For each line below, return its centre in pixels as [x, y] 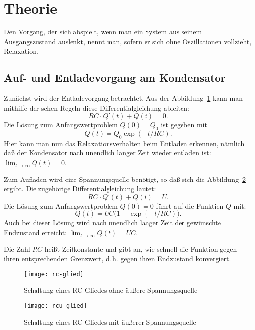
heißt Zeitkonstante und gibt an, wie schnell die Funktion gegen [141, 249]
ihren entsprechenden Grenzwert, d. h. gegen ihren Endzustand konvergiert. [118, 258]
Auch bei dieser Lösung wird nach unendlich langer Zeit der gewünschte [113, 223]
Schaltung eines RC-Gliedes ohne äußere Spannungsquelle [111, 290]
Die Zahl [17, 249]
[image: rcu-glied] [55, 306]
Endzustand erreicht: [36, 232]
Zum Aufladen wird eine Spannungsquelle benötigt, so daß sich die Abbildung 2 [125, 179]
